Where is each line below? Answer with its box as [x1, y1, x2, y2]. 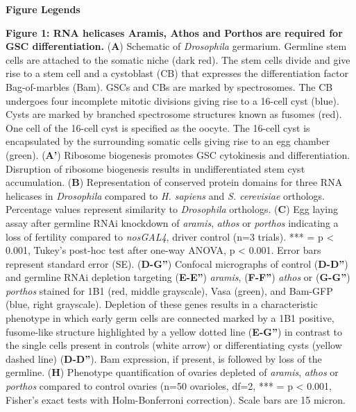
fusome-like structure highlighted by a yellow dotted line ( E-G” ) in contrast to [6, 324, 342, 338]
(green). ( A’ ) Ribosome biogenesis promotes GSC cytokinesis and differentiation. [6, 147, 350, 162]
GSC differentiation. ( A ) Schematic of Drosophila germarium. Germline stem [6, 39, 347, 53]
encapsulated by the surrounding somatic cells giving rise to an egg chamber [6, 134, 330, 148]
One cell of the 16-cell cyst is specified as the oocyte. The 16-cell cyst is [6, 120, 310, 135]
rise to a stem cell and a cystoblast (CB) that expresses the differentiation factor [6, 66, 348, 80]
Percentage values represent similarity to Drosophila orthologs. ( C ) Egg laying [6, 202, 339, 216]
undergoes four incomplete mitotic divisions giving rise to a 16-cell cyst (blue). [6, 93, 339, 108]
